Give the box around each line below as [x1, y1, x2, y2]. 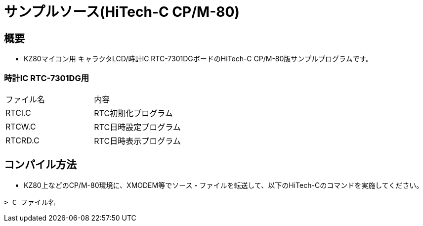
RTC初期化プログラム [94, 108, 173, 118]
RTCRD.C [5, 135, 40, 145]
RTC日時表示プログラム [94, 136, 181, 146]
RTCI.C [5, 107, 31, 118]
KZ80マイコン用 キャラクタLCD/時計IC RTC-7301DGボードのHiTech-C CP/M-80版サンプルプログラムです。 [24, 54, 373, 63]
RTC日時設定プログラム [94, 122, 181, 132]
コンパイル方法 [4, 158, 77, 171]
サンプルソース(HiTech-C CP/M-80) [4, 3, 240, 20]
